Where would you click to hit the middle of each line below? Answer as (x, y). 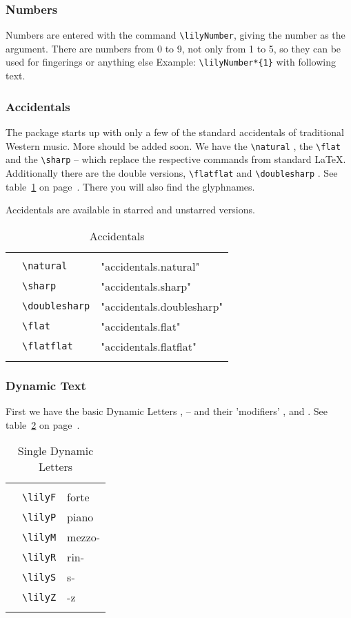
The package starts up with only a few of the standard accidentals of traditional (175, 132)
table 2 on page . (43, 424)
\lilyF (39, 497)
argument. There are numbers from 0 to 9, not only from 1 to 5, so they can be (173, 48)
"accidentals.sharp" (146, 286)
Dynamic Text (46, 385)
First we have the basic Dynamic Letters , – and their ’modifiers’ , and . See (167, 411)
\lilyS (39, 577)
